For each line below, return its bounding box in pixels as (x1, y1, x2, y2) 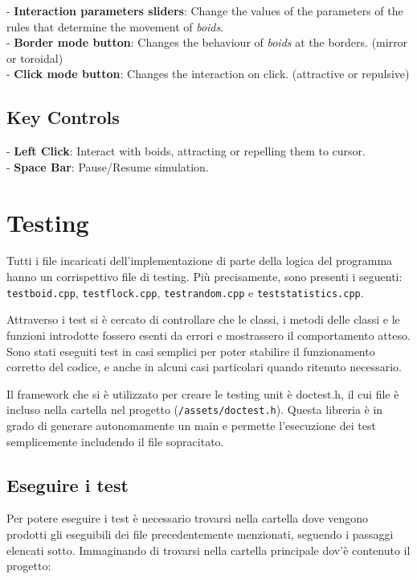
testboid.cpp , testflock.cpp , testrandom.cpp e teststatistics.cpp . (6, 283, 364, 300)
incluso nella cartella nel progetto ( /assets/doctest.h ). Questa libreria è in (6, 401, 383, 418)
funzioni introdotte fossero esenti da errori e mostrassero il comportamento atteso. (6, 326, 411, 343)
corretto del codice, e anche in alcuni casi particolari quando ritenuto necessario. (6, 358, 403, 375)
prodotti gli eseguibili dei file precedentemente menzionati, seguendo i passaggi (6, 525, 394, 542)
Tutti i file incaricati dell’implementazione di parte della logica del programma (6, 252, 393, 269)
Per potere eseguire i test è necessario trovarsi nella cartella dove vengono (6, 510, 368, 527)
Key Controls (6, 105, 120, 130)
